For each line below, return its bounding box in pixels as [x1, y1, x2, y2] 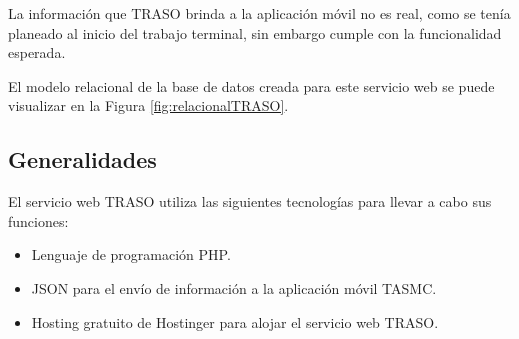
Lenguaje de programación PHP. [31, 244, 231, 265]
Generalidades [8, 144, 157, 175]
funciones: [8, 210, 69, 231]
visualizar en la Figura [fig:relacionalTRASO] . [8, 95, 289, 116]
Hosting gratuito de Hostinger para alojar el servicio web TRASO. [31, 311, 439, 332]
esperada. [8, 42, 66, 63]
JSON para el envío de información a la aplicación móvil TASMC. [31, 277, 437, 298]
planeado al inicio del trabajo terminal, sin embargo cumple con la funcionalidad [8, 22, 502, 43]
